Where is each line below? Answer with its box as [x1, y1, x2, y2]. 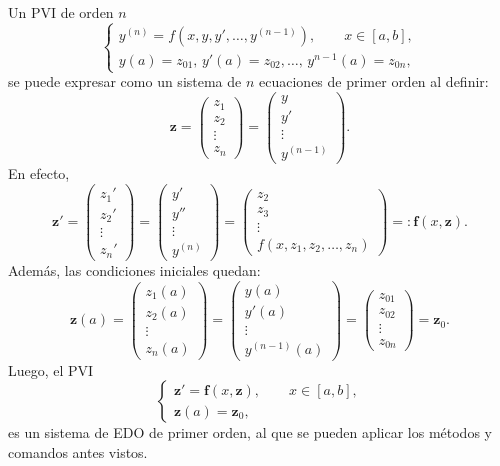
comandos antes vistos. [8, 441, 148, 462]
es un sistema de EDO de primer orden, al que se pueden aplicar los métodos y [8, 422, 492, 443]
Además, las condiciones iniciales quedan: [8, 259, 261, 280]
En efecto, [8, 163, 70, 184]
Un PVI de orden [8, 2, 114, 22]
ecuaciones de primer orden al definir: [259, 71, 489, 92]
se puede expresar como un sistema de [8, 71, 242, 92]
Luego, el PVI [8, 359, 94, 380]
